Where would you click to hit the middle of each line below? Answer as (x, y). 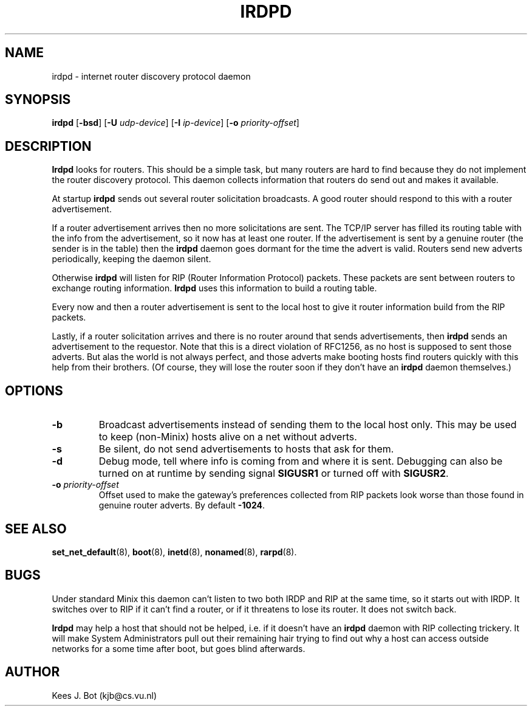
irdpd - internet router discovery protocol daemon (151, 76)
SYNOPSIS (38, 100)
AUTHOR (32, 672)
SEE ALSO (36, 529)
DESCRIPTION (48, 146)
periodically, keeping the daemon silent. (131, 259)
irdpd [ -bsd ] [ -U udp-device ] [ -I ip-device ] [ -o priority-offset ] (176, 123)
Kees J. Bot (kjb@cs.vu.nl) (104, 695)
